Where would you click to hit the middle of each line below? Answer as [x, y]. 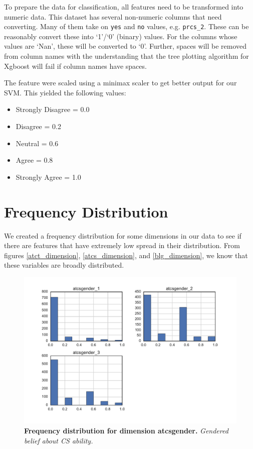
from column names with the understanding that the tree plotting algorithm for [126, 56]
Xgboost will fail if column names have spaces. [75, 66]
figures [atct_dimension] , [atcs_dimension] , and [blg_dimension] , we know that [126, 255]
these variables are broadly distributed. [64, 265]
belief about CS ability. [59, 440]
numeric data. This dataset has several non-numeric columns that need [113, 16]
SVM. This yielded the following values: [65, 92]
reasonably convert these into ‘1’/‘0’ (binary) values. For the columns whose [121, 36]
